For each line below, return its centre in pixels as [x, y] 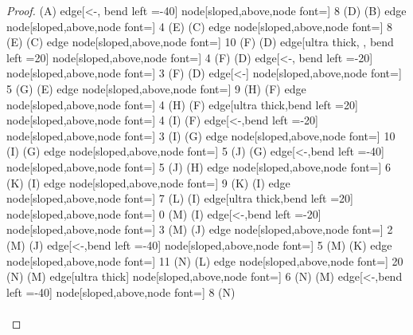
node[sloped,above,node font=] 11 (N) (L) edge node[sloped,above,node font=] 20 [205, 260]
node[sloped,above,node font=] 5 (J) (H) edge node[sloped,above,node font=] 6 [199, 166]
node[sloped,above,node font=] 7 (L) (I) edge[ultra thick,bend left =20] [180, 198]
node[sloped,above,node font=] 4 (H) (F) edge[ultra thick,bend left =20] [182, 104]
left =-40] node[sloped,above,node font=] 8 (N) [121, 292]
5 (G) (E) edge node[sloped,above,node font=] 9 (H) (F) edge [156, 88]
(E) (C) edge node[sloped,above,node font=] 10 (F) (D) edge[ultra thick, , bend [200, 42]
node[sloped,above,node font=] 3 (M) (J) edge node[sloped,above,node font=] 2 [200, 229]
